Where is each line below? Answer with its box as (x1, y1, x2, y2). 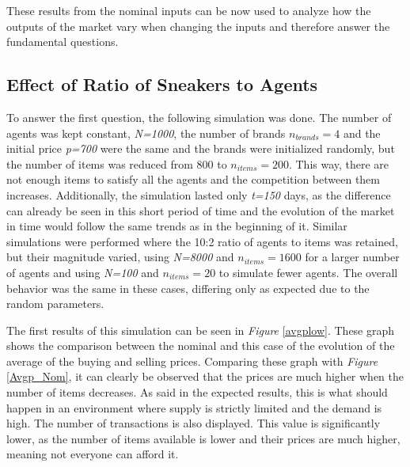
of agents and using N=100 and (6, 264, 159, 280)
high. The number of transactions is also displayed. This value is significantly (6, 415, 381, 431)
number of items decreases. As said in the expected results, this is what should (6, 384, 388, 401)
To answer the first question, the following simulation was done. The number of (6, 108, 392, 125)
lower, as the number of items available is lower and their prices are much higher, (6, 430, 401, 446)
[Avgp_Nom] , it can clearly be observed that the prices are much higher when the (6, 368, 404, 385)
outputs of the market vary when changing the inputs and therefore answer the (6, 17, 390, 34)
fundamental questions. (6, 33, 119, 50)
